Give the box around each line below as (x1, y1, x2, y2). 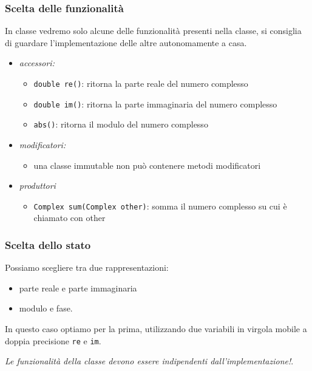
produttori (19, 179, 56, 192)
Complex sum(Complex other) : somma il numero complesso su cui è (33, 199, 287, 212)
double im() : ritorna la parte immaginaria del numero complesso (33, 97, 277, 110)
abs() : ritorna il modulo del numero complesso (33, 118, 208, 131)
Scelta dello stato (5, 237, 91, 252)
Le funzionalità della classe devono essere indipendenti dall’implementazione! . (5, 355, 294, 367)
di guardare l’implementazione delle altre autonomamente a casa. (5, 36, 247, 49)
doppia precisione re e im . (5, 334, 101, 347)
